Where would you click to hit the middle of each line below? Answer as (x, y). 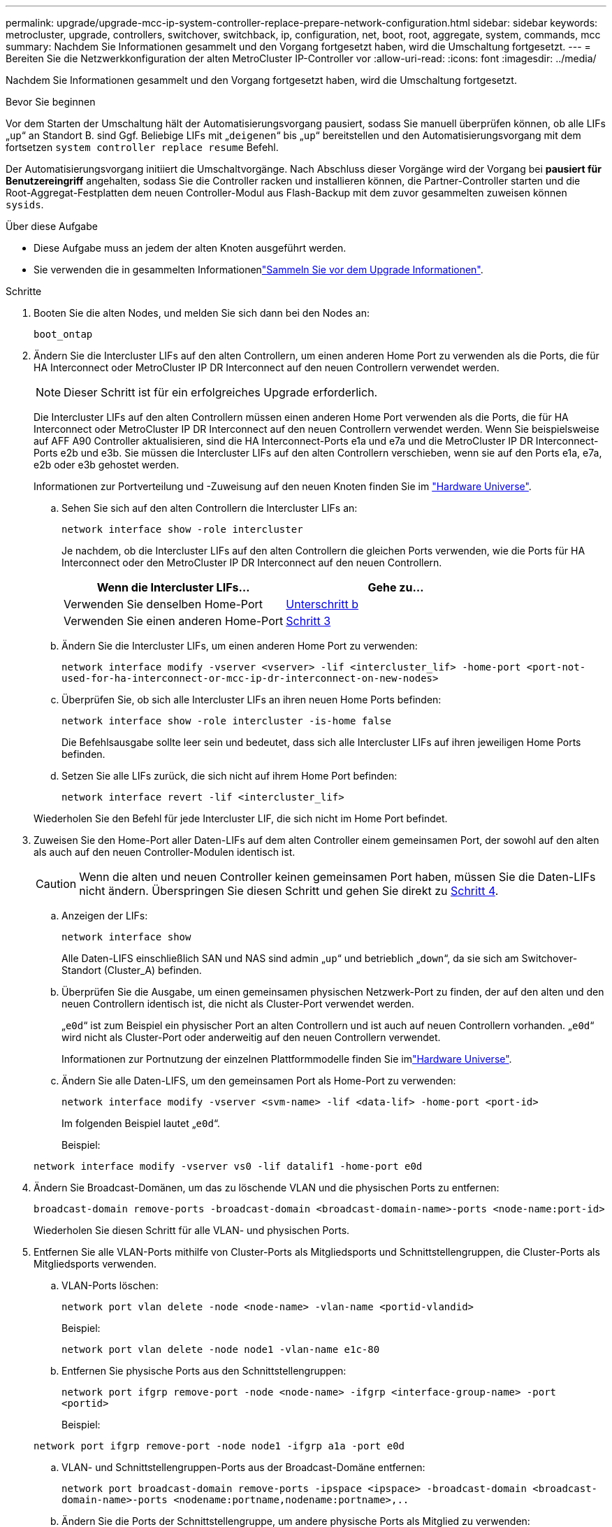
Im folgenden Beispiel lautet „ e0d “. (141, 1123)
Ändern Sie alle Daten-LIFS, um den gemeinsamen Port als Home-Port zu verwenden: (259, 1081)
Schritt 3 (308, 621)
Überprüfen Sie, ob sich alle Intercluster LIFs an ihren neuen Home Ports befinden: (252, 700)
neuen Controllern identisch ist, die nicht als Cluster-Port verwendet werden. (238, 1004)
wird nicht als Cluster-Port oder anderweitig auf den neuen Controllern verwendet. (251, 1037)
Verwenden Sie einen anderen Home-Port (174, 621)
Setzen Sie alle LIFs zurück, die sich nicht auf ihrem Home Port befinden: (229, 776)
